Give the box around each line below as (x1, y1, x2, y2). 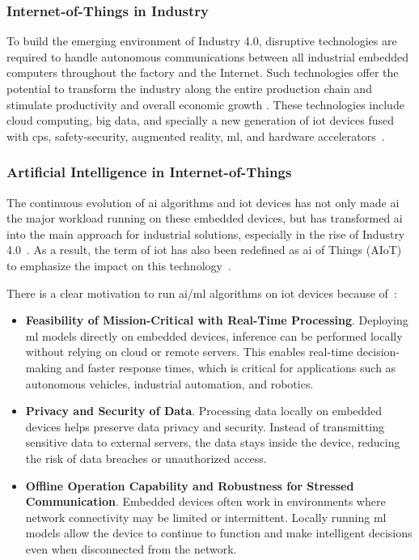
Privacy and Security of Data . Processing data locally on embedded (25, 402, 383, 419)
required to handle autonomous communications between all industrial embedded (6, 48, 408, 65)
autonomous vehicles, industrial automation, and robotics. (25, 375, 314, 392)
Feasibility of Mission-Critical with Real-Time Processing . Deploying (25, 312, 408, 329)
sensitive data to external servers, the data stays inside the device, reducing (25, 434, 400, 451)
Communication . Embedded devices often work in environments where (25, 493, 386, 510)
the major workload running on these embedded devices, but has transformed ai (6, 210, 403, 227)
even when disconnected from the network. (25, 540, 237, 557)
